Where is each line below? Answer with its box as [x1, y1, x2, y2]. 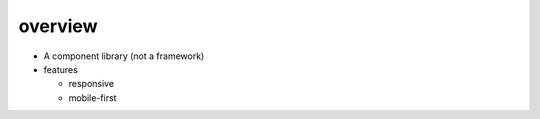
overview [18, 15, 98, 37]
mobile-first [68, 91, 117, 104]
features [43, 63, 79, 75]
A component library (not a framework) [43, 50, 205, 62]
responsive [68, 78, 115, 90]
